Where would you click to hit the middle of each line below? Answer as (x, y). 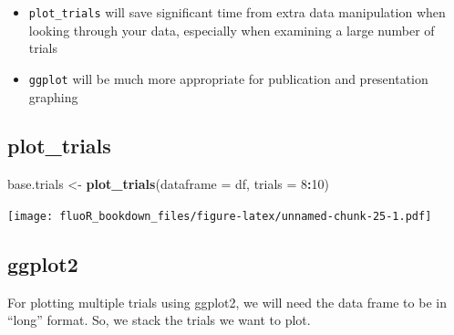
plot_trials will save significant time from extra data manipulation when (237, 12)
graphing (53, 96)
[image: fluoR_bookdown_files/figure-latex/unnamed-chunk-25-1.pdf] (220, 216)
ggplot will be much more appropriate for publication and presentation (228, 78)
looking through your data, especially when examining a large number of (232, 30)
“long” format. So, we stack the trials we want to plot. (159, 320)
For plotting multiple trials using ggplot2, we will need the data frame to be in (227, 302)
